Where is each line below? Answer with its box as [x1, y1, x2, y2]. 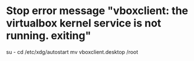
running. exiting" [6, 29, 91, 42]
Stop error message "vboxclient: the [6, 4, 189, 18]
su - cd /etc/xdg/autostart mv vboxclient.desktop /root [6, 48, 139, 55]
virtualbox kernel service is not [6, 16, 162, 30]
